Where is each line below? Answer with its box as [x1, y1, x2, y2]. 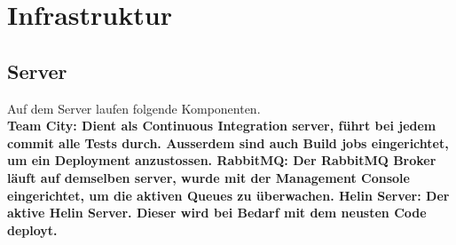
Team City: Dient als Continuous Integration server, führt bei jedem [7, 116, 436, 135]
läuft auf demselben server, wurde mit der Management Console [7, 168, 410, 186]
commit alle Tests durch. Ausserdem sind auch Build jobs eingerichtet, [7, 133, 449, 152]
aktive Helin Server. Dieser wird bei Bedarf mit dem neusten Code [7, 203, 427, 222]
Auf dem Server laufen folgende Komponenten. [7, 99, 261, 117]
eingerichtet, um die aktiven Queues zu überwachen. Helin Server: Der [7, 186, 450, 204]
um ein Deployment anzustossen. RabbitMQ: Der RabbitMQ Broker [7, 151, 436, 170]
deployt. [7, 220, 58, 239]
